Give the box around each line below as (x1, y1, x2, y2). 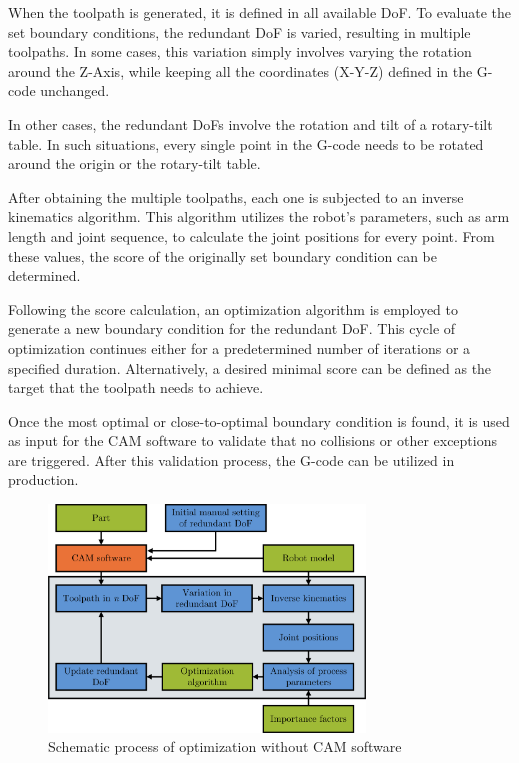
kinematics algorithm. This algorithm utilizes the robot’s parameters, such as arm (8, 206, 510, 227)
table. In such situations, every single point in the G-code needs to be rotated (8, 133, 484, 154)
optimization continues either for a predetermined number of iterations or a (8, 337, 471, 358)
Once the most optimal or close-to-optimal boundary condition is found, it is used (8, 410, 510, 431)
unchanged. (40, 80, 110, 101)
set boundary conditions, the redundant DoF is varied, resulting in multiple (8, 21, 471, 42)
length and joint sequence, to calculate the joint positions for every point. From (8, 225, 495, 246)
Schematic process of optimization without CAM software (48, 736, 402, 757)
